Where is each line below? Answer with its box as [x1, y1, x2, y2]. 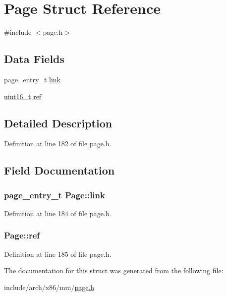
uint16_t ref [4, 91, 42, 101]
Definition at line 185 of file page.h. [4, 248, 112, 259]
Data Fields [4, 51, 65, 66]
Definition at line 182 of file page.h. [4, 138, 112, 149]
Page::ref [4, 229, 40, 241]
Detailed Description [4, 115, 113, 130]
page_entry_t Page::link [4, 188, 105, 201]
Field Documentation [4, 163, 115, 178]
